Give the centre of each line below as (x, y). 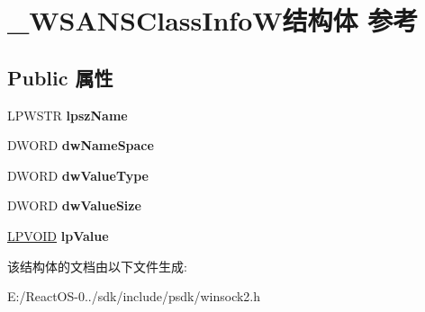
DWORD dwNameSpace (81, 145)
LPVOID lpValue (58, 235)
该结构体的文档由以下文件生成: (97, 266)
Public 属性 (60, 77)
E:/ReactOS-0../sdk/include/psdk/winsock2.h (134, 296)
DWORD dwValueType (78, 175)
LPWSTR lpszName (68, 115)
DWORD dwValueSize (74, 205)
